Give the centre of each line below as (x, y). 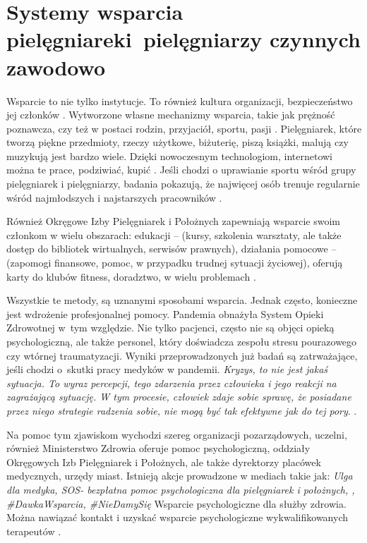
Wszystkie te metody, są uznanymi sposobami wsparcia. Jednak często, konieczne (182, 300)
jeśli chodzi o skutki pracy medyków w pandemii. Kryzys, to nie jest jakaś (167, 369)
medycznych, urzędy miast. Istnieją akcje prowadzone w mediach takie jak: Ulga (180, 476)
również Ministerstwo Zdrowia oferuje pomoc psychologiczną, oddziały (158, 448)
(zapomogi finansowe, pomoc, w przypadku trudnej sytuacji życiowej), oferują (175, 263)
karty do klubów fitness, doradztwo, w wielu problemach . (131, 276)
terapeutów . (34, 531)
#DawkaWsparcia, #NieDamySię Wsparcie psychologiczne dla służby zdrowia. (176, 503)
